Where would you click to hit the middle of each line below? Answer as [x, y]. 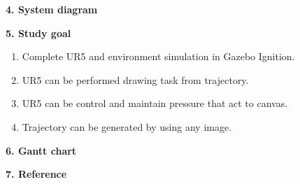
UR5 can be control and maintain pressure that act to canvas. [155, 103]
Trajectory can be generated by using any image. [127, 126]
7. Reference [36, 174]
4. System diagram [52, 9]
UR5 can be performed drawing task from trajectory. [135, 79]
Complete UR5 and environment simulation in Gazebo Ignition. [158, 56]
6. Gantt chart [41, 150]
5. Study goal [38, 33]
